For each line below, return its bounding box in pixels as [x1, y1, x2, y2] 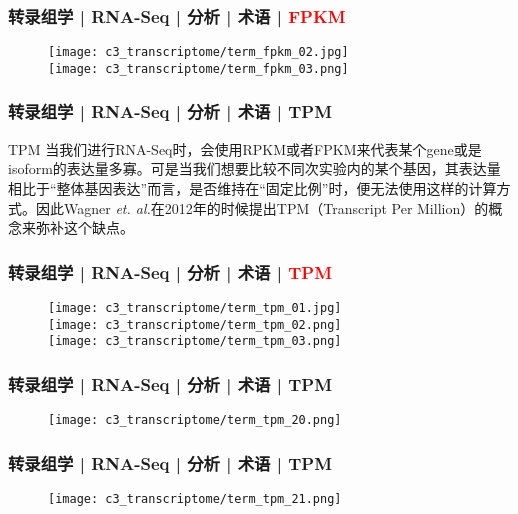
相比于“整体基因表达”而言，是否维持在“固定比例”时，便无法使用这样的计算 [8, 177, 497, 198]
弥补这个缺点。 [35, 217, 134, 238]
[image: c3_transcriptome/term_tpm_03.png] [48, 334, 342, 349]
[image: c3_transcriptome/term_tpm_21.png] [48, 492, 342, 506]
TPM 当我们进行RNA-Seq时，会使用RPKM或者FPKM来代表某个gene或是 [8, 138, 482, 159]
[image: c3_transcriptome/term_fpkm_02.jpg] [48, 45, 349, 60]
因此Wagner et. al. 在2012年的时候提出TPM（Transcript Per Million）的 [35, 197, 489, 218]
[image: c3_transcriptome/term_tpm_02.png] [48, 317, 342, 332]
